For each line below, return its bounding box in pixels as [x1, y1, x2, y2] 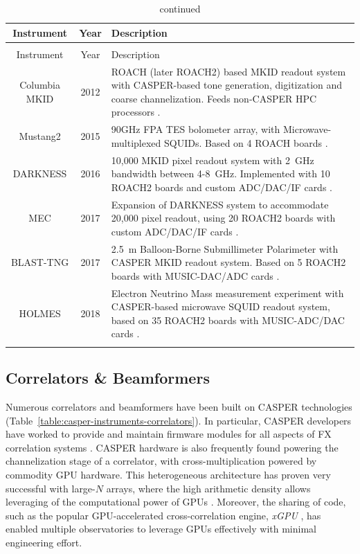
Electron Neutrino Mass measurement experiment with [111, 285, 344, 300]
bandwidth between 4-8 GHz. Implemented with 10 [111, 166, 330, 181]
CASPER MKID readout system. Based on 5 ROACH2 [111, 255, 346, 269]
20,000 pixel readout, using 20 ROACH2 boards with [111, 211, 336, 225]
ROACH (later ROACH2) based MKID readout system [111, 64, 346, 78]
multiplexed [111, 135, 161, 150]
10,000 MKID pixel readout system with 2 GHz [111, 152, 314, 167]
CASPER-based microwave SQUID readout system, [111, 299, 330, 314]
